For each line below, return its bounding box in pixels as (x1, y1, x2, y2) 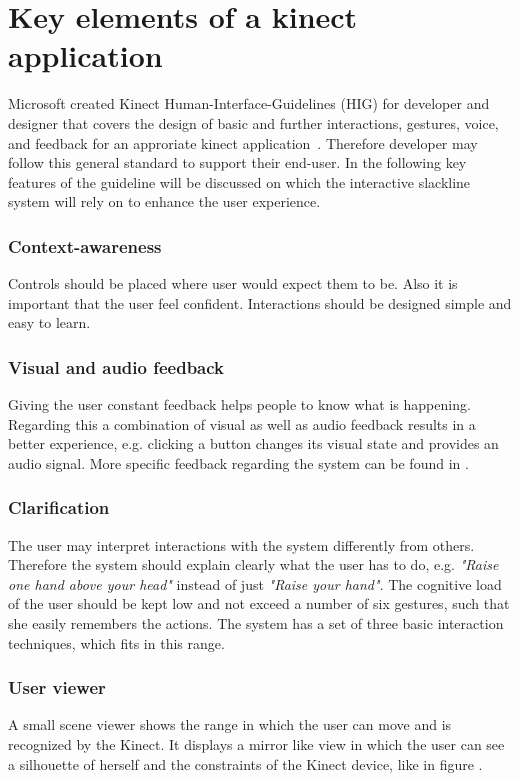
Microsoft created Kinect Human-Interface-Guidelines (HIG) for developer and (8, 93, 490, 114)
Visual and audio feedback (8, 354, 225, 379)
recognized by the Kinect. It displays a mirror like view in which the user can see (8, 734, 505, 755)
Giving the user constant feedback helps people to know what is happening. (8, 394, 471, 415)
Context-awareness (8, 233, 162, 258)
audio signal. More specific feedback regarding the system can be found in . (8, 452, 469, 473)
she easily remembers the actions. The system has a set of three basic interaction (8, 613, 504, 634)
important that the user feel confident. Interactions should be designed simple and (8, 292, 512, 313)
